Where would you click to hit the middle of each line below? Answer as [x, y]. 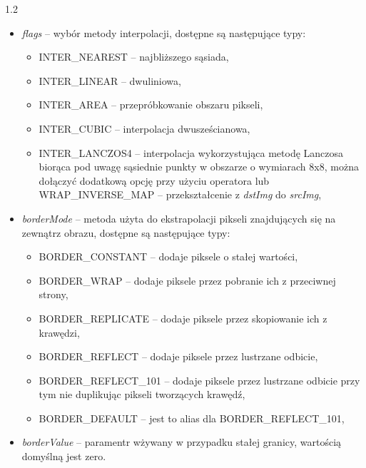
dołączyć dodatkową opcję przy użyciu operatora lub [154, 180]
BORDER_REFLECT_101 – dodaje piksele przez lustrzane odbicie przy [199, 380]
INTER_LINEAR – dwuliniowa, [110, 80]
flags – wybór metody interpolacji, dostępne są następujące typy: [164, 32]
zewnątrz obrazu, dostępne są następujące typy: [126, 232]
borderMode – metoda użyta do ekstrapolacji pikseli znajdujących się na [179, 218]
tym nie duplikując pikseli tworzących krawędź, [142, 394]
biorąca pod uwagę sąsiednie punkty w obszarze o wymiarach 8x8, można [199, 167]
